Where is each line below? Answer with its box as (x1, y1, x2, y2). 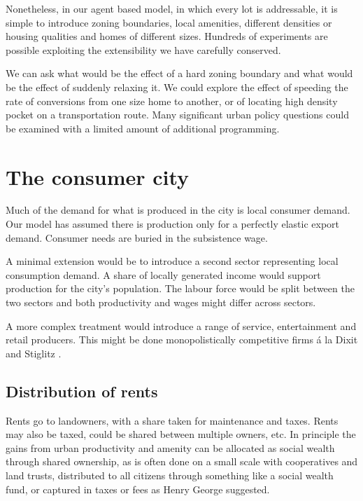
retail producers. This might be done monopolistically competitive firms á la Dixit (6, 332, 358, 347)
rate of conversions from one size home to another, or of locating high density (6, 93, 338, 108)
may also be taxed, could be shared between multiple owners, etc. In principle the (6, 427, 356, 441)
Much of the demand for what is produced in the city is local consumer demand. (6, 203, 350, 217)
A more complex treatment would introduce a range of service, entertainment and (6, 318, 357, 333)
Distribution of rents (6, 380, 158, 402)
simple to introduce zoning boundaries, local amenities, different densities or (6, 15, 332, 29)
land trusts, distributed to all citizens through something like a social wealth (6, 467, 334, 482)
